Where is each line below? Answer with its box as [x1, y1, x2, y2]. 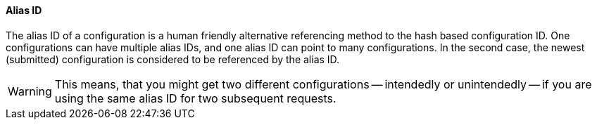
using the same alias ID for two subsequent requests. [54, 91, 337, 105]
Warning [8, 84, 52, 98]
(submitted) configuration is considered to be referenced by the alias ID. [6, 53, 340, 65]
